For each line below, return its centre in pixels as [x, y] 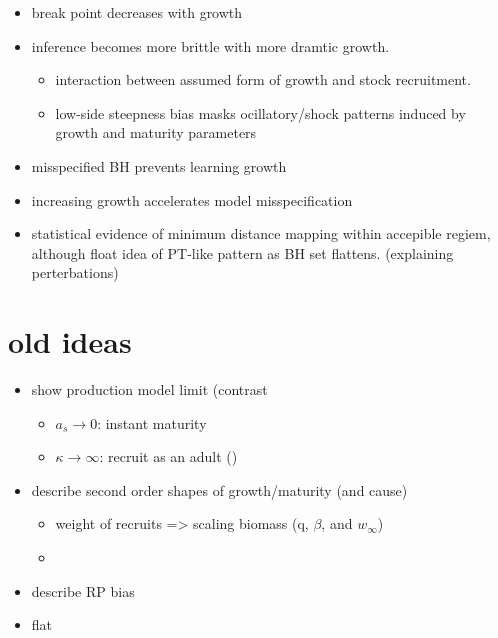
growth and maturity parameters [156, 132]
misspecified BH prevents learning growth [159, 165]
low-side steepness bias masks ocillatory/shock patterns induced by [260, 112]
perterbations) [75, 272]
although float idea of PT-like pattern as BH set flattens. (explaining [242, 252]
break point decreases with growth [137, 12]
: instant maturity [152, 422]
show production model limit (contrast [149, 389]
